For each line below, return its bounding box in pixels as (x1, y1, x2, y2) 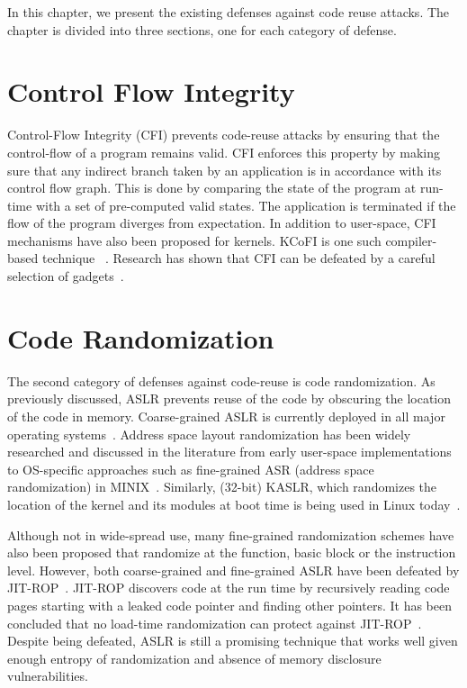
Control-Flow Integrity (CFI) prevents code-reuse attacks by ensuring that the (7, 125, 440, 144)
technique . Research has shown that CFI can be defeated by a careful (41, 249, 436, 267)
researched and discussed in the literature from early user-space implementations (7, 442, 452, 461)
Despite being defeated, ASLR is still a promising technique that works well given (7, 631, 458, 650)
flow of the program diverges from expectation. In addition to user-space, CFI (7, 213, 436, 232)
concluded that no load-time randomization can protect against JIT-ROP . (7, 613, 422, 632)
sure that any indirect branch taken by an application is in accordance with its (7, 160, 442, 179)
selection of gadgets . (7, 267, 124, 285)
